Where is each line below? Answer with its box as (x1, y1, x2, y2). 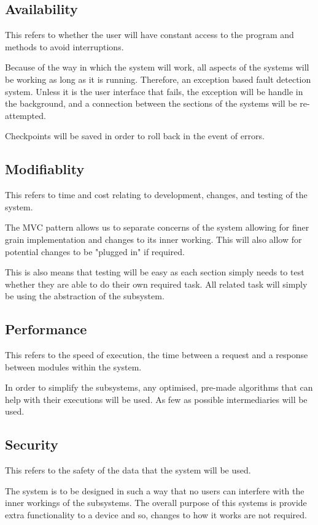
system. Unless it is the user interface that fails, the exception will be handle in (5, 85, 303, 98)
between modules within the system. (5, 360, 142, 373)
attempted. (5, 109, 46, 121)
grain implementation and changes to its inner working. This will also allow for (5, 232, 302, 245)
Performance (5, 320, 87, 339)
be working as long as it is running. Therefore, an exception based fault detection (5, 72, 311, 85)
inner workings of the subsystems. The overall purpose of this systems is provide (5, 496, 307, 509)
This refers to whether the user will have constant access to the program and (5, 28, 294, 41)
